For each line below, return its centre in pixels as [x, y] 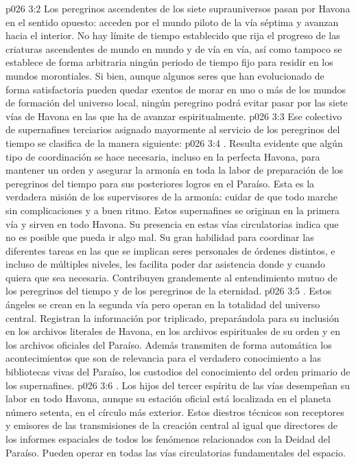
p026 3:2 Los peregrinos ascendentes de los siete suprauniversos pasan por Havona [178, 8]
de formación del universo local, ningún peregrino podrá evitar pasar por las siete [177, 103]
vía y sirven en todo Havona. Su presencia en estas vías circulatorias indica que [172, 223]
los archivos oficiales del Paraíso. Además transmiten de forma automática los [169, 344]
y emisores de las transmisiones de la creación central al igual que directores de [172, 425]
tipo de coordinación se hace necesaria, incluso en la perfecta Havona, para [163, 156]
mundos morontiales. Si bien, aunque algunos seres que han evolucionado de [165, 75]
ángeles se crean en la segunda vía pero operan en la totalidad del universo [163, 304]
